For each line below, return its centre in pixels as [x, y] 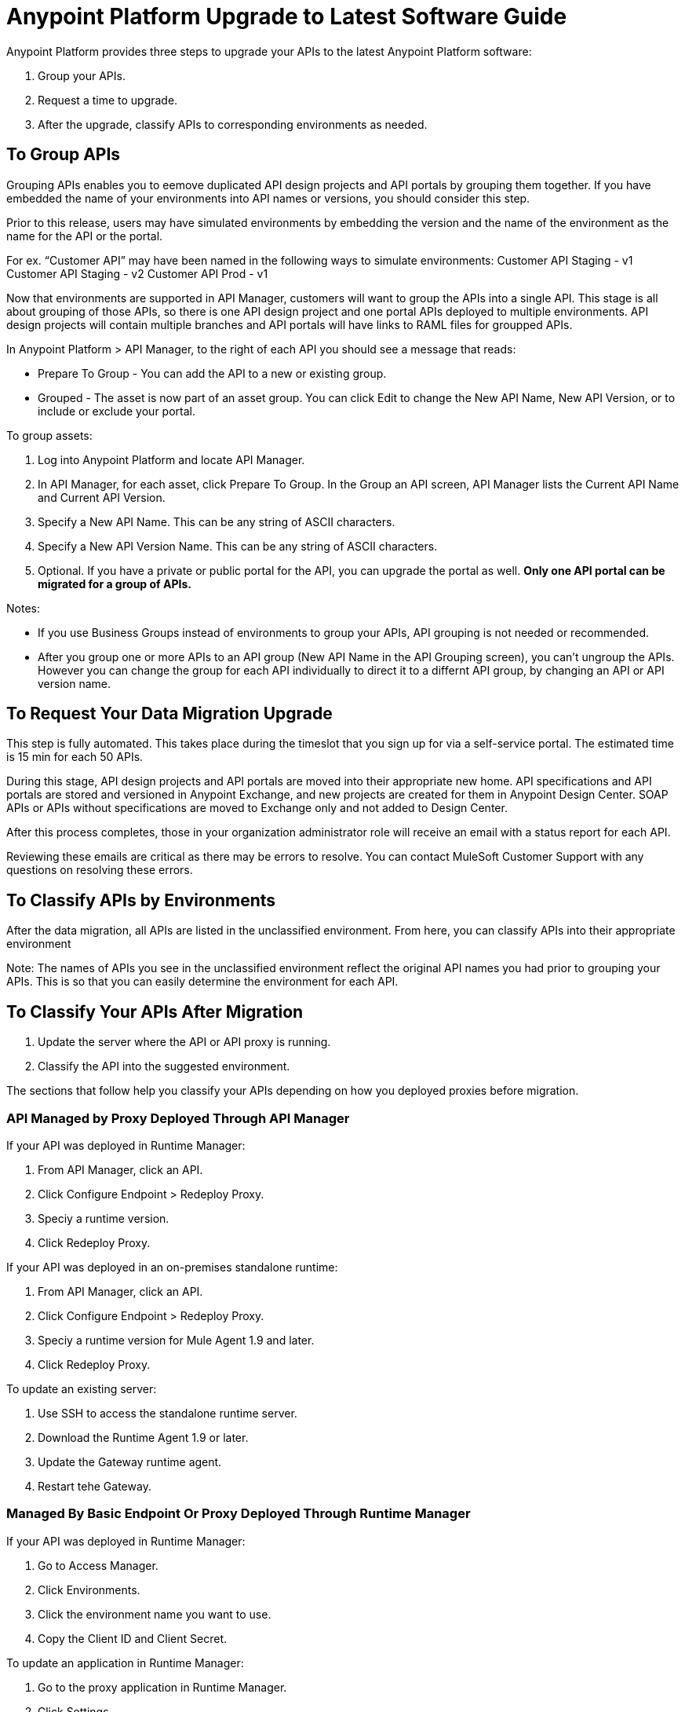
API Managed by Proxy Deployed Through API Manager [178, 1118]
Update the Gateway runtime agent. [130, 1461]
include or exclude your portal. [117, 411]
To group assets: [49, 435]
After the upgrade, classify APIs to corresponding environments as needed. [233, 124]
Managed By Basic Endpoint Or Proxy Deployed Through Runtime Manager [239, 1514]
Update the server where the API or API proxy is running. [184, 1042]
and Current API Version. [102, 497]
